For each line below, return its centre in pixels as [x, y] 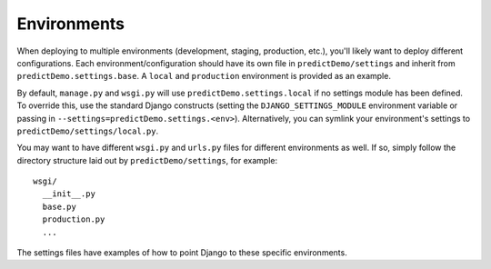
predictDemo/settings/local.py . [88, 131]
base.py [59, 206]
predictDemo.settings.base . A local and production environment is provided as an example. [204, 76]
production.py [74, 219]
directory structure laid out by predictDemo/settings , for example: [147, 160]
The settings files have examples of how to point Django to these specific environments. [182, 253]
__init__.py [69, 194]
